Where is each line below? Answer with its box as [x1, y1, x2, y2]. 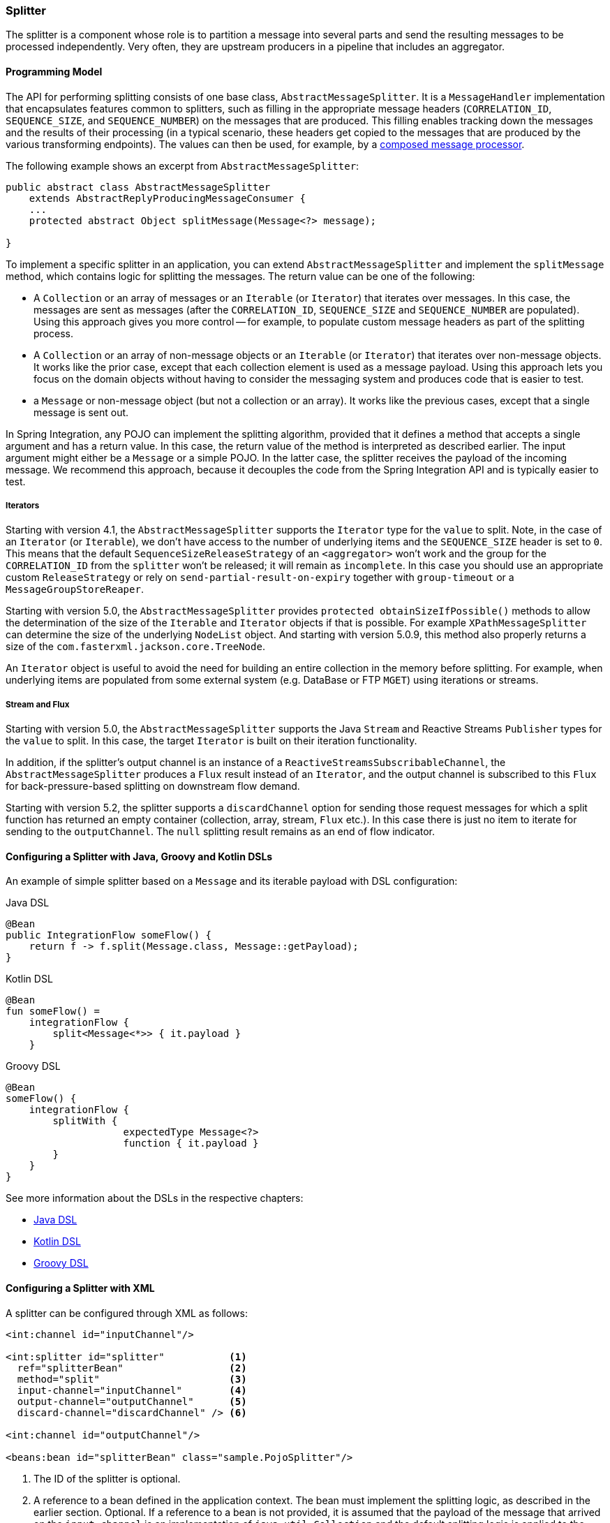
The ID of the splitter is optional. [34, 1472, 181, 1485]
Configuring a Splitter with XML [6, 1281, 155, 1294]
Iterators [6, 500, 40, 510]
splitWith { [52, 1115, 118, 1127]
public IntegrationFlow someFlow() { [6, 929, 212, 941]
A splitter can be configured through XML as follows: [6, 1307, 248, 1319]
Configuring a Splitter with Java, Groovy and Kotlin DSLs [6, 850, 273, 862]
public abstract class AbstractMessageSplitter [6, 181, 271, 193]
